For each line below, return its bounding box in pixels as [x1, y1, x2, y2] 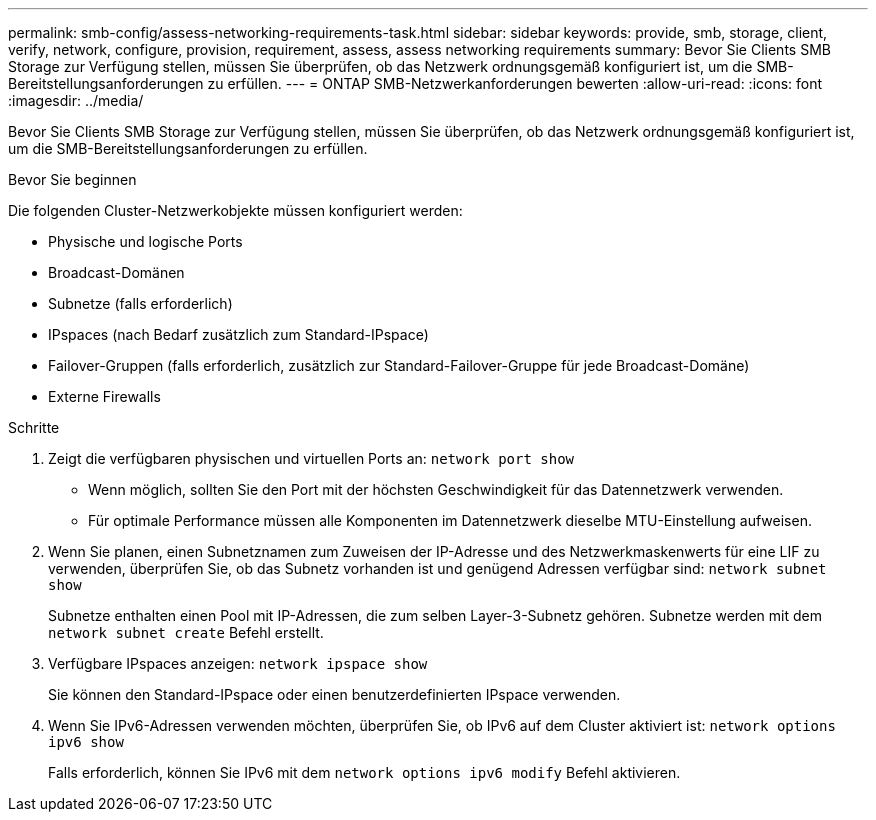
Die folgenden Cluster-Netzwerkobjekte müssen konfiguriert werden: [8, 202, 463, 219]
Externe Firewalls [48, 388, 161, 405]
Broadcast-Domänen [48, 264, 185, 281]
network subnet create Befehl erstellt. [48, 624, 324, 641]
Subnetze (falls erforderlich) [48, 295, 233, 312]
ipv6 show [48, 734, 124, 750]
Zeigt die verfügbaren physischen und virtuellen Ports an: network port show [48, 450, 575, 467]
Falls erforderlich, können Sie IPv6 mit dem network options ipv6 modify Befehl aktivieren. [48, 764, 681, 781]
